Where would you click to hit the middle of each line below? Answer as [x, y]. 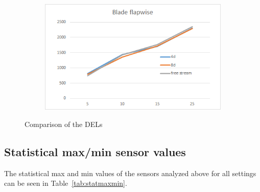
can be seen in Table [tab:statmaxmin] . [66, 183]
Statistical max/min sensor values [95, 151]
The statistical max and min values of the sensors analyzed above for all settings [130, 173]
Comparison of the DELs [64, 124]
